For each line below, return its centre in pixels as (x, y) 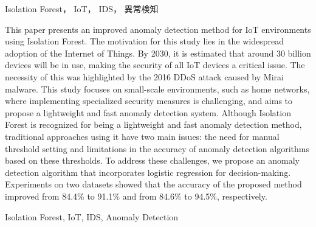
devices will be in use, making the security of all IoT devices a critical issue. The (155, 65)
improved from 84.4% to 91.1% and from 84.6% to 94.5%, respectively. (136, 196)
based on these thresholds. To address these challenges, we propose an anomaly (152, 160)
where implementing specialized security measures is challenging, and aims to (149, 101)
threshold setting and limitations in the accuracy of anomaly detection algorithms (157, 148)
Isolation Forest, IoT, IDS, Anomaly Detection (92, 216)
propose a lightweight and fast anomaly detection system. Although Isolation (148, 112)
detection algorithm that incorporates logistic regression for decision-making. (148, 172)
